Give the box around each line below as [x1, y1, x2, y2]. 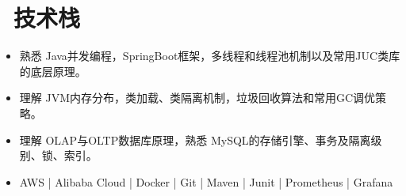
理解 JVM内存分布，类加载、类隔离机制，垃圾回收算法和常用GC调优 [19, 89, 376, 106]
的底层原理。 [19, 62, 86, 79]
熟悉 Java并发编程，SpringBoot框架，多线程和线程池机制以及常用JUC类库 [19, 47, 400, 64]
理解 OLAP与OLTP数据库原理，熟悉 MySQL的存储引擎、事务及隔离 [19, 131, 371, 148]
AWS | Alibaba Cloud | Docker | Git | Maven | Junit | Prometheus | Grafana [19, 173, 393, 190]
